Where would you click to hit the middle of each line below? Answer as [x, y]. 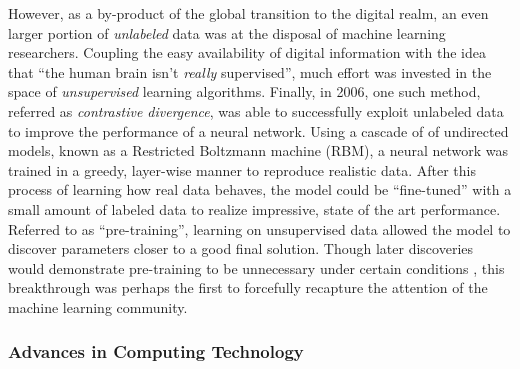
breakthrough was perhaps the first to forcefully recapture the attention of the [248, 287]
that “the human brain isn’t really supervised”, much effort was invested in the [250, 71]
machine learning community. [98, 306]
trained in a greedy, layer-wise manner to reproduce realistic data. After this [242, 169]
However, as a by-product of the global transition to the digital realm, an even [248, 13]
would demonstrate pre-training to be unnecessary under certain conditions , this [256, 267]
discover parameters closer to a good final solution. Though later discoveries [241, 248]
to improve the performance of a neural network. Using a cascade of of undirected [258, 130]
